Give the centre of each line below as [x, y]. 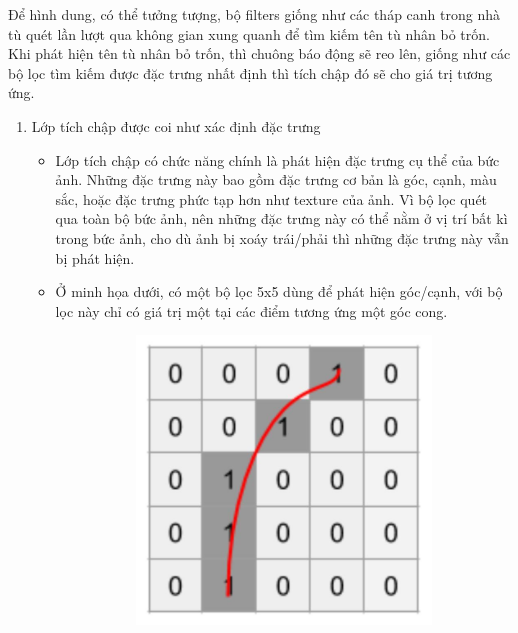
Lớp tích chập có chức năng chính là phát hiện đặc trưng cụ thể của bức [277, 159]
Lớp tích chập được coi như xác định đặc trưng [176, 125]
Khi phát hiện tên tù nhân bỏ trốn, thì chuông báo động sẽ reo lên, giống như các [259, 53]
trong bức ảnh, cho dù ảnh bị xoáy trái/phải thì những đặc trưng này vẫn [282, 237]
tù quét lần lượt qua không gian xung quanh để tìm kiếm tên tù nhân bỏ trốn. [249, 33]
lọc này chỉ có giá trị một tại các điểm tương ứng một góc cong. [251, 310]
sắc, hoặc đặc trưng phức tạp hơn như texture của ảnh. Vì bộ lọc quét [271, 198]
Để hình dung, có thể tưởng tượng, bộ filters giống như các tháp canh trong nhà [254, 14]
